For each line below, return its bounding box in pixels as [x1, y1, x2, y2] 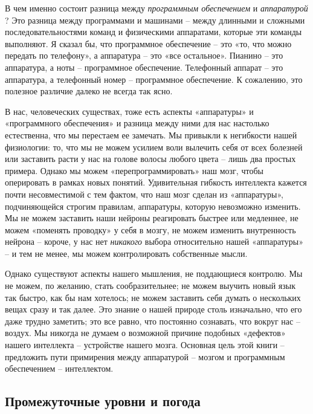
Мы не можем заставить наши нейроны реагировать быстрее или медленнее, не [5, 212, 298, 224]
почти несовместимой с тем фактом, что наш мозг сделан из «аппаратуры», [5, 187, 283, 200]
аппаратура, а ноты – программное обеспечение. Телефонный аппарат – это [5, 60, 283, 73]
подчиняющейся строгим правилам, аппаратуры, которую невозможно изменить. [5, 199, 301, 212]
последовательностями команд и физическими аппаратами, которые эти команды [5, 25, 302, 38]
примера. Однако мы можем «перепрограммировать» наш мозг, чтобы [5, 164, 263, 176]
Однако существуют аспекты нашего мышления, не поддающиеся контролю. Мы [5, 267, 303, 280]
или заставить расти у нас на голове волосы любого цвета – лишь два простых [5, 152, 296, 165]
